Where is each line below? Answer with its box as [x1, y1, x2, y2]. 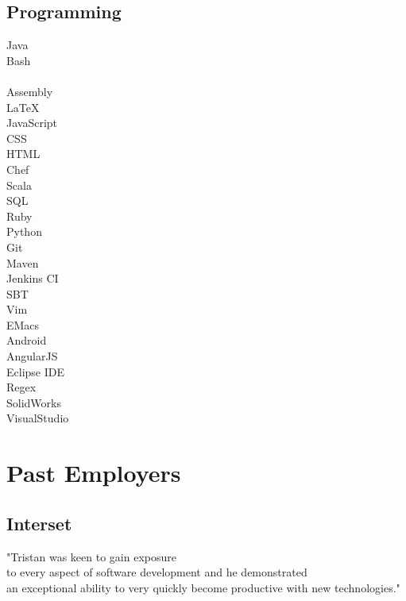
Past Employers [6, 457, 181, 489]
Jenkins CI [6, 270, 59, 287]
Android [6, 332, 47, 349]
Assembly [6, 83, 53, 99]
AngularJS [6, 348, 58, 364]
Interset [6, 510, 72, 535]
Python [6, 223, 42, 240]
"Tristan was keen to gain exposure [6, 548, 176, 564]
